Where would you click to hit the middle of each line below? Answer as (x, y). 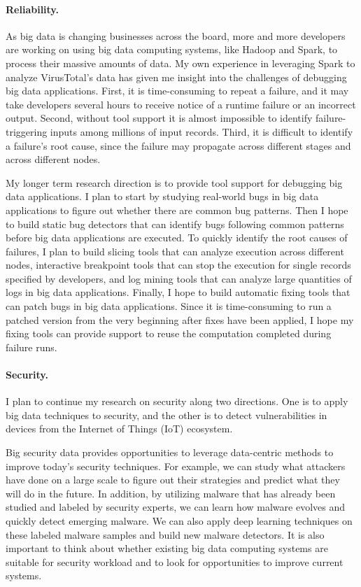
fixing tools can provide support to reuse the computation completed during (169, 333)
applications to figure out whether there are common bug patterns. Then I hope (177, 210)
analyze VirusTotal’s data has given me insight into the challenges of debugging (176, 77)
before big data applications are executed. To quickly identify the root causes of (177, 238)
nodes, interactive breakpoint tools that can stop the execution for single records (178, 265)
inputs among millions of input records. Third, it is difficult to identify (201, 131)
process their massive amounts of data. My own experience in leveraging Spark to (180, 63)
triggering (27, 131)
